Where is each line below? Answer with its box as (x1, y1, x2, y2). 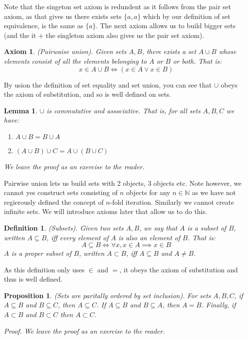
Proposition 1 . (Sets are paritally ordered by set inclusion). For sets (4, 290, 211, 300)
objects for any (126, 187, 170, 197)
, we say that (139, 222, 178, 232)
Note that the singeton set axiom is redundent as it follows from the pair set (4, 1, 231, 11)
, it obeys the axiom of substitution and (119, 264, 238, 274)
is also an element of (118, 232, 181, 242)
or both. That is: (173, 55, 222, 66)
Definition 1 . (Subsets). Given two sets (4, 222, 124, 232)
